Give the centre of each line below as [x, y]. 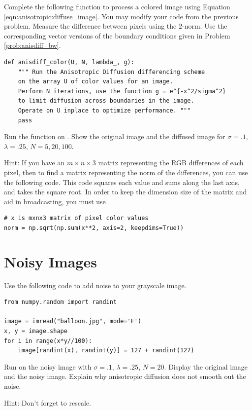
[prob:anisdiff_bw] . [32, 45]
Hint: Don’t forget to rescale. [47, 402]
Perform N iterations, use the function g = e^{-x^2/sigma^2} [122, 91]
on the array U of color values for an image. [95, 82]
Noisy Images [50, 261]
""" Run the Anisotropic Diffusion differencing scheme [111, 72]
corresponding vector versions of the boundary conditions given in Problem [117, 35]
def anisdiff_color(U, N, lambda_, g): [69, 62]
